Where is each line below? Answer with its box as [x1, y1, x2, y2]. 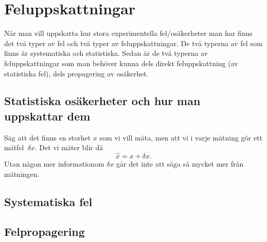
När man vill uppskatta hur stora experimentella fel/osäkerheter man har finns [4, 28, 253, 38]
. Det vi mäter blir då [34, 142, 103, 153]
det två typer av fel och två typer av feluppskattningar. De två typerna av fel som [4, 37, 263, 48]
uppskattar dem [4, 108, 91, 124]
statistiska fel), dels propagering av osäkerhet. [4, 68, 149, 78]
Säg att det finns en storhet [4, 132, 91, 143]
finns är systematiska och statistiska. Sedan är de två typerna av [4, 48, 208, 58]
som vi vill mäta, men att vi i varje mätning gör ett [99, 132, 262, 143]
